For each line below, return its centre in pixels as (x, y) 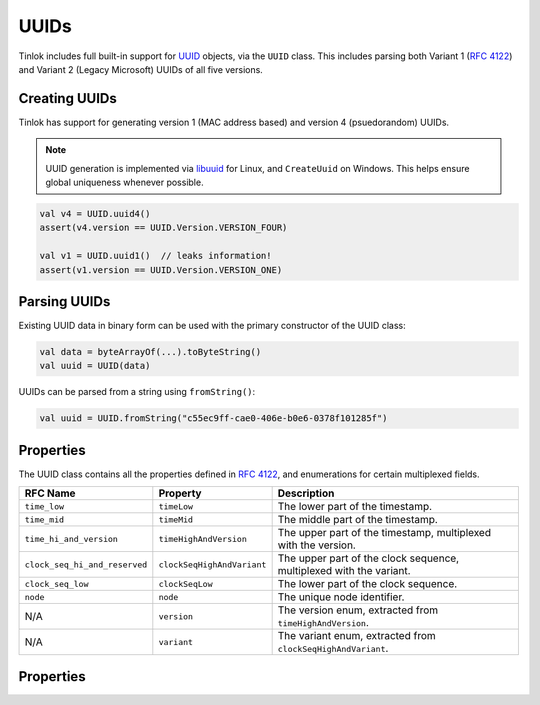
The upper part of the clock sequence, (368, 558)
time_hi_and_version (71, 538)
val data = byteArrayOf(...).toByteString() (150, 352)
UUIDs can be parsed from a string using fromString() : (137, 392)
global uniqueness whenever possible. (124, 182)
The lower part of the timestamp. (355, 507)
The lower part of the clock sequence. (367, 584)
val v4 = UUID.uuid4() (95, 213)
